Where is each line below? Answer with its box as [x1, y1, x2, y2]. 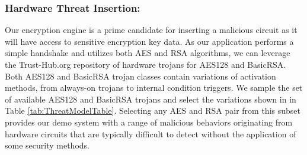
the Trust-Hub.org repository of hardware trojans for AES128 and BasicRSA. [5, 58, 286, 70]
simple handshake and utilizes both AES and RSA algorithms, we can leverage [5, 47, 290, 59]
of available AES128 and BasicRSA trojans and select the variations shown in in [5, 93, 296, 105]
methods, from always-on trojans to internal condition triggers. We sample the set [5, 81, 303, 94]
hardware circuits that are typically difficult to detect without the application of [5, 127, 296, 140]
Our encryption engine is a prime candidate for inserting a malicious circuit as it [5, 24, 298, 36]
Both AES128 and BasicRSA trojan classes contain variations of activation [5, 70, 276, 82]
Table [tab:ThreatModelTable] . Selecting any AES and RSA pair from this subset [5, 104, 300, 117]
